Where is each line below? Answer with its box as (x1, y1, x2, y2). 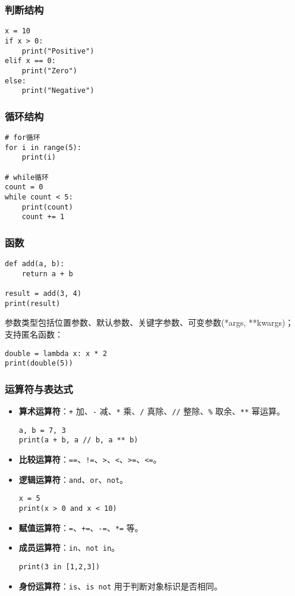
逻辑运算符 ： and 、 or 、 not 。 (18, 473, 128, 485)
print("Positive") (21, 46, 95, 55)
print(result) (5, 299, 61, 308)
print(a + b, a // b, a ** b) (18, 436, 139, 445)
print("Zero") (21, 66, 77, 75)
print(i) (21, 153, 56, 162)
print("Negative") (21, 86, 95, 95)
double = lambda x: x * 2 (5, 349, 107, 358)
